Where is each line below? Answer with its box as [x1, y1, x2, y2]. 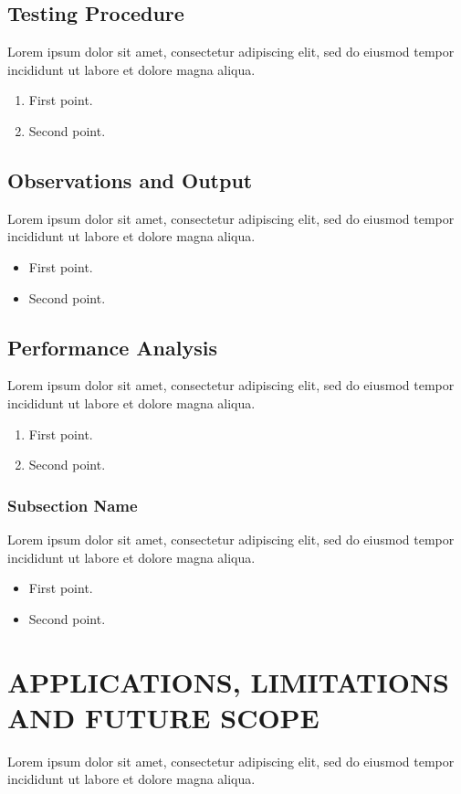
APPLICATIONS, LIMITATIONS [7, 662, 450, 700]
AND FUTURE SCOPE [7, 698, 320, 736]
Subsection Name [7, 493, 138, 516]
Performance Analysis [7, 333, 217, 361]
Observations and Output [7, 165, 253, 194]
